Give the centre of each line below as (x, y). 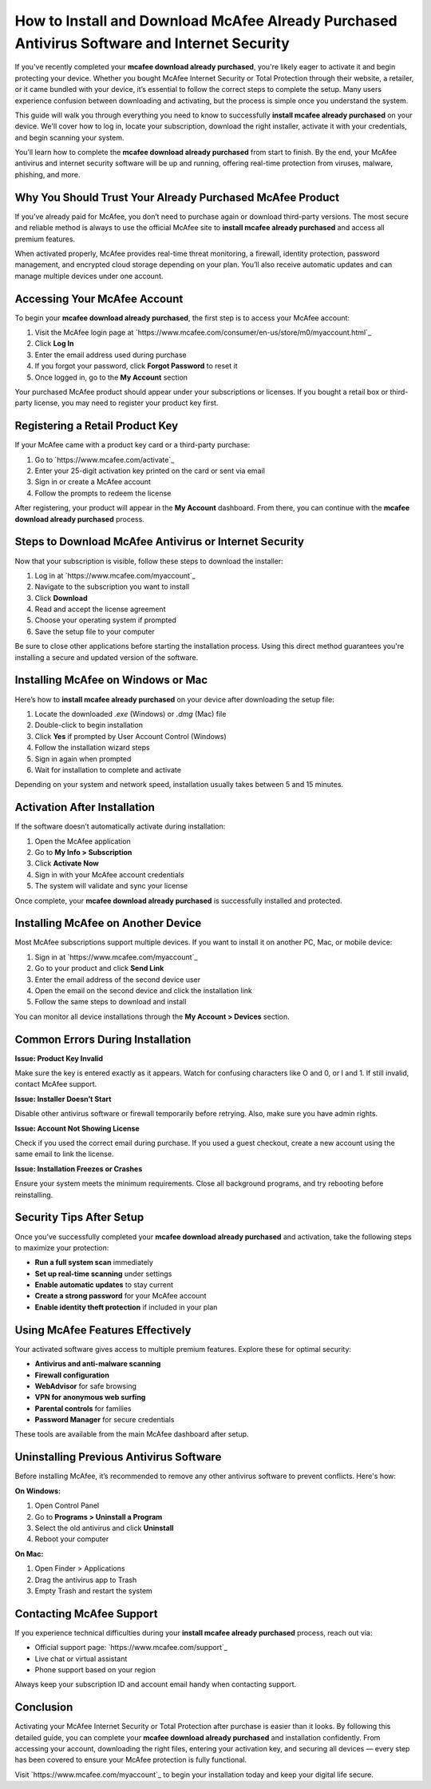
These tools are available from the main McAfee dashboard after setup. (132, 1434)
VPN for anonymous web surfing (90, 1397)
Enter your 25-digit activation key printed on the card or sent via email (150, 471)
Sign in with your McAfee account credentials (109, 874)
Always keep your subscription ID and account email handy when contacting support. (156, 1684)
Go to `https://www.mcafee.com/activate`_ (105, 459)
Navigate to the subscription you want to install (112, 586)
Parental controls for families (83, 1408)
